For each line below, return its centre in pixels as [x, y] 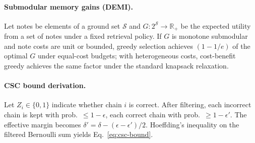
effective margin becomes [43, 124]
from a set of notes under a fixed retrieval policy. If [83, 36]
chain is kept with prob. [41, 115]
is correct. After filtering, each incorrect [190, 104]
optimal [16, 56]
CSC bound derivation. [45, 85]
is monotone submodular [210, 36]
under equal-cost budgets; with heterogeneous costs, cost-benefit [137, 56]
